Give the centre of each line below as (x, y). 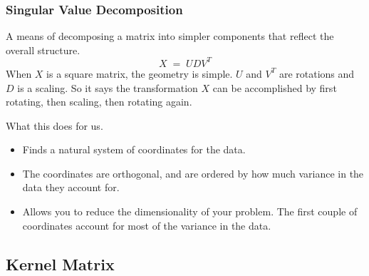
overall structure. (43, 50)
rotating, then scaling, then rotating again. (99, 102)
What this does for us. (54, 125)
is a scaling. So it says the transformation (108, 87)
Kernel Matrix (60, 264)
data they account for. (71, 187)
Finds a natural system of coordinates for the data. (134, 149)
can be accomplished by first (275, 87)
